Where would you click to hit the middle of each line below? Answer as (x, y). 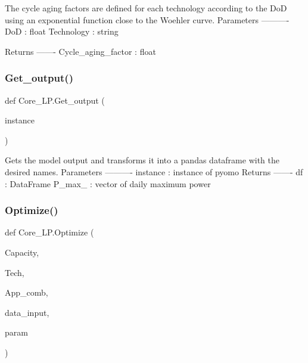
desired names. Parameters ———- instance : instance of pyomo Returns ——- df (154, 171)
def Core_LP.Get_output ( (55, 100)
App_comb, (27, 292)
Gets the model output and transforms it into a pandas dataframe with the (142, 160)
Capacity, (22, 252)
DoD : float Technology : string (62, 31)
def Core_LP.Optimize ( (49, 232)
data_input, (27, 312)
